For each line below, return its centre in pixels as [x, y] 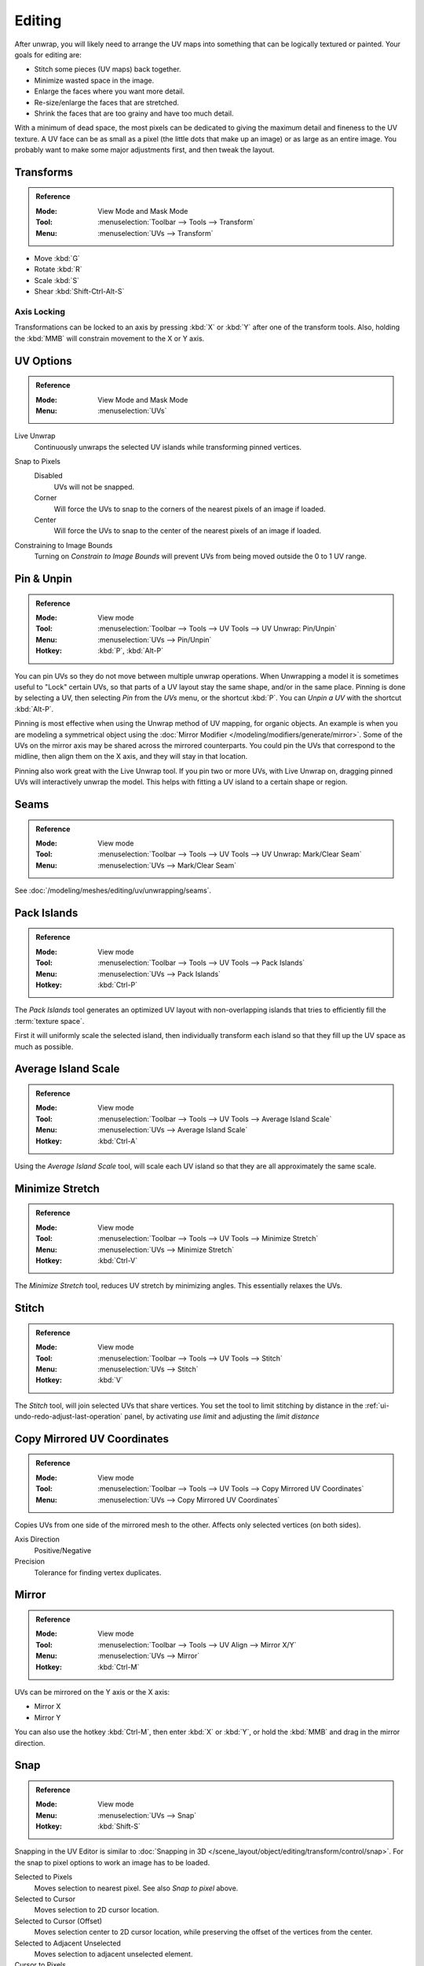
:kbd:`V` [110, 1380]
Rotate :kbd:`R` [58, 269]
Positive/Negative [63, 1550]
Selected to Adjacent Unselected [68, 1943]
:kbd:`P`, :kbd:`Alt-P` [131, 651]
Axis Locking [40, 311]
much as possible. [44, 1047]
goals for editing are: [48, 54]
